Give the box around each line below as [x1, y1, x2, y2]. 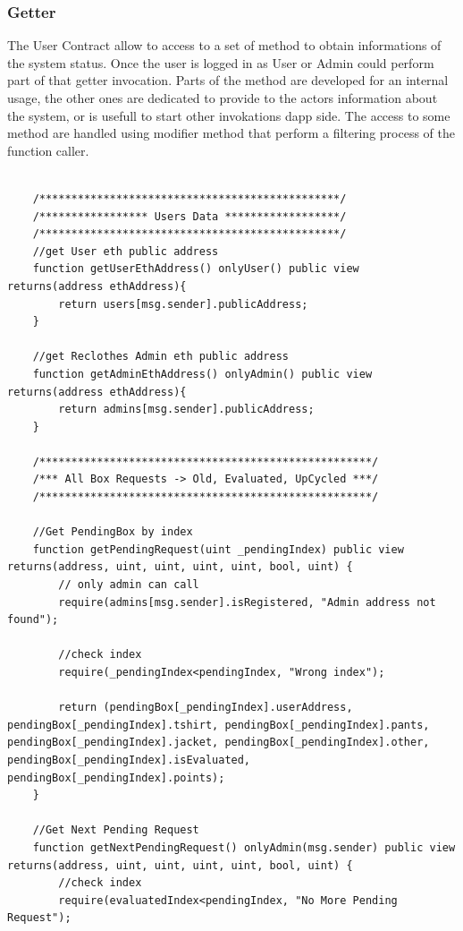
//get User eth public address [32, 244, 219, 258]
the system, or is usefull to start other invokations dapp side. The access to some [7, 106, 450, 124]
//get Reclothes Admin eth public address [32, 350, 289, 363]
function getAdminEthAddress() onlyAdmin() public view [32, 367, 373, 380]
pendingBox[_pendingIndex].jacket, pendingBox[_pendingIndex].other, [7, 736, 430, 749]
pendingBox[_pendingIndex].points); [7, 771, 225, 784]
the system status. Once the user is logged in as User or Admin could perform [7, 53, 434, 72]
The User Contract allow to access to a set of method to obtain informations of [7, 36, 442, 55]
